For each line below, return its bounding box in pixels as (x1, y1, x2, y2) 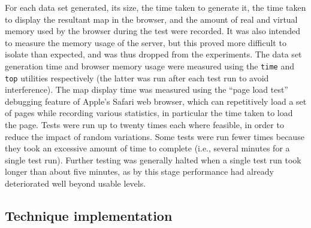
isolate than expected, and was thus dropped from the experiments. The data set (5, 48, 302, 60)
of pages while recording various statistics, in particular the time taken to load (5, 107, 293, 119)
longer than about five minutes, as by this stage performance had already (5, 165, 274, 178)
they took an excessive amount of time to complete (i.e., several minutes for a (5, 142, 290, 154)
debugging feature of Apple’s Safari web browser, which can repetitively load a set (5, 95, 307, 107)
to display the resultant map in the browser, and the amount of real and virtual (5, 13, 298, 25)
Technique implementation (5, 206, 173, 225)
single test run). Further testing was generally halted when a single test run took (5, 153, 301, 166)
